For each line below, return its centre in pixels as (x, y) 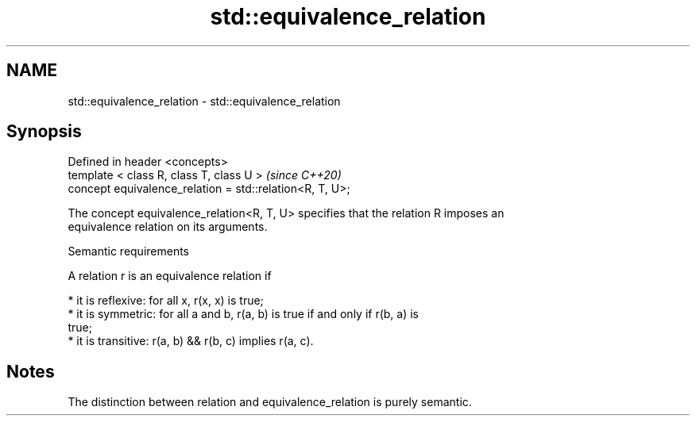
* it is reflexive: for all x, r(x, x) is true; (166, 301)
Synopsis (44, 132)
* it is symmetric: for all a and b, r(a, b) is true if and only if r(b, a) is (244, 314)
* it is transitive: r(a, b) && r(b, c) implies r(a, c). (191, 341)
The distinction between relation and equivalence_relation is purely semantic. (270, 402)
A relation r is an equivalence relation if (170, 276)
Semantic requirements (129, 251)
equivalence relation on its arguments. (168, 227)
